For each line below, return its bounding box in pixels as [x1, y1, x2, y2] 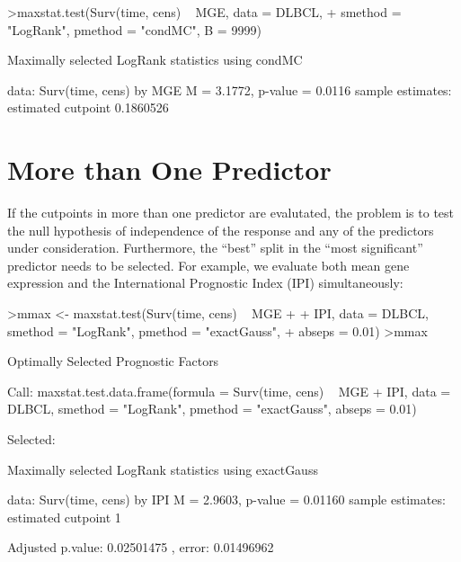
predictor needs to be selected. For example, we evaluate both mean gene [7, 255, 410, 274]
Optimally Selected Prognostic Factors [7, 352, 219, 370]
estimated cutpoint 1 [7, 507, 121, 526]
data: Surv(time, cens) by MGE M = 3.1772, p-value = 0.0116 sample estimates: [7, 80, 452, 99]
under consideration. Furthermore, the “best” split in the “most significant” [7, 238, 423, 257]
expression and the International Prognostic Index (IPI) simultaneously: [7, 273, 403, 292]
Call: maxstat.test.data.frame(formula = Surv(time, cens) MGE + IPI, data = [7, 381, 451, 400]
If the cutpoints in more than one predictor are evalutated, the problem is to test [7, 203, 455, 222]
